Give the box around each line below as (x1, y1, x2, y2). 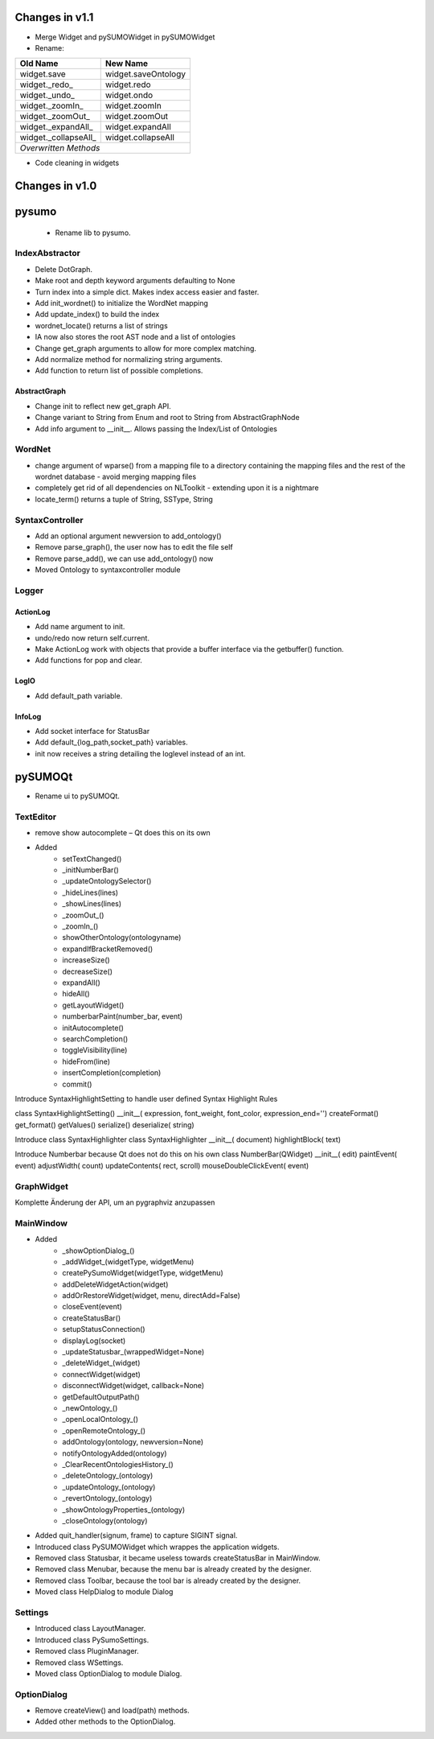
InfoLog (14, 711, 42, 721)
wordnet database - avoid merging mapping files (35, 472, 197, 482)
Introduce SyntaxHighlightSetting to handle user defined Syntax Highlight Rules (14, 1094, 278, 1103)
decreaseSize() (62, 966, 113, 976)
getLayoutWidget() (62, 1000, 125, 1010)
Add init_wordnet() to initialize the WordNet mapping (35, 299, 208, 308)
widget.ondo (104, 89, 154, 101)
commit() (62, 1079, 92, 1089)
